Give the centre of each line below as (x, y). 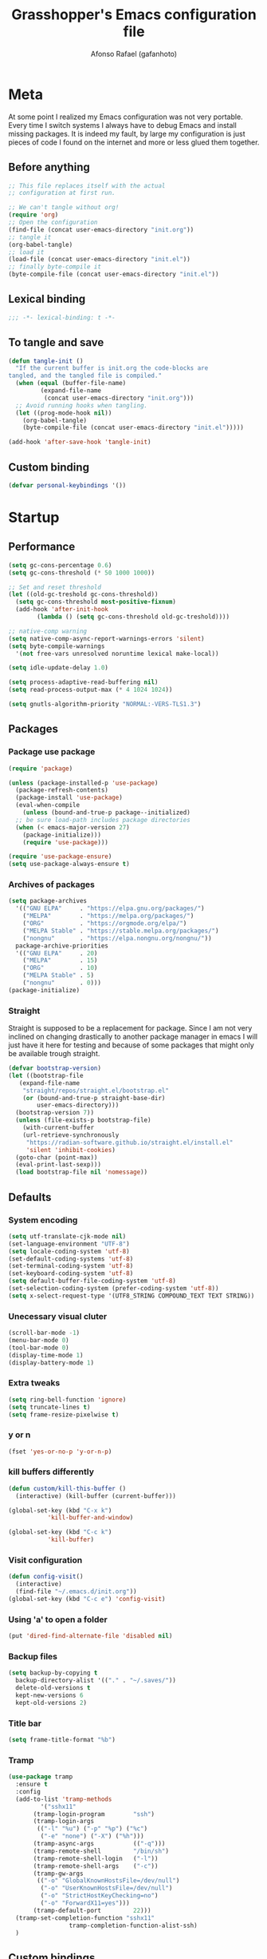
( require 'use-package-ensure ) (60, 856)
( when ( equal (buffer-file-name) (71, 383)
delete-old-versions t (53, 1688)
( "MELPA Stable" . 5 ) (58, 976)
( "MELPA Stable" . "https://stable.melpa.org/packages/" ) (121, 931)
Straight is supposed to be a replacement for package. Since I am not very (130, 1028)
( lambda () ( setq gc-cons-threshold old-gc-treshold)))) (133, 617)
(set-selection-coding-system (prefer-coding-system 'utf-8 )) (114, 1289)
